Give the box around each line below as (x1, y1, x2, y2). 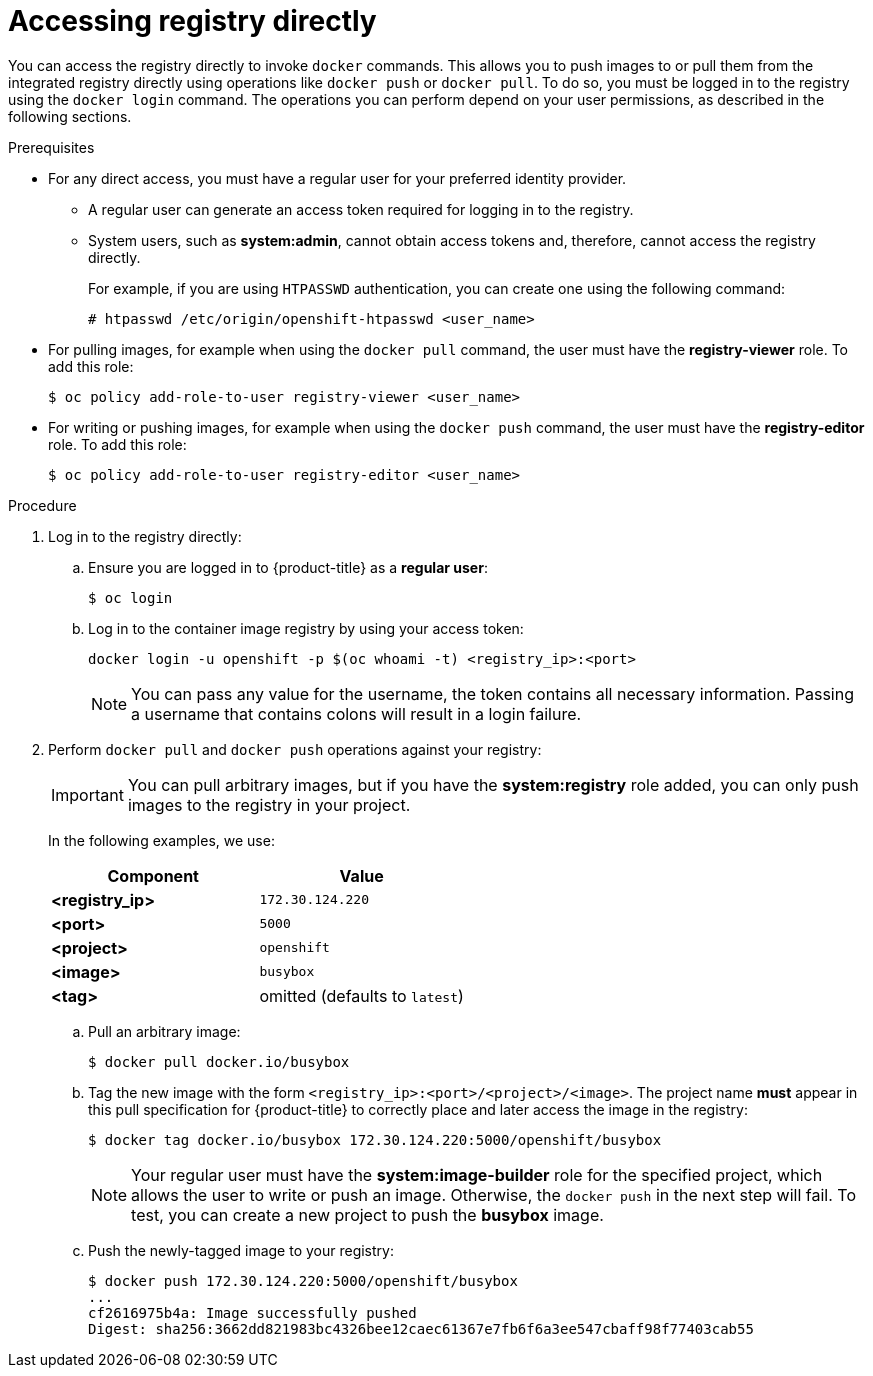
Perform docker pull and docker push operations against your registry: (48, 740, 542, 758)
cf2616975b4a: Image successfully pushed (88, 1304, 417, 1321)
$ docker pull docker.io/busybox (88, 1053, 350, 1070)
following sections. (8, 107, 132, 125)
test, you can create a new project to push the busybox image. (131, 1204, 604, 1225)
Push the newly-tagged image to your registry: (88, 1241, 394, 1259)
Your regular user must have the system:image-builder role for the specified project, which (131, 1164, 823, 1185)
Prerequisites (8, 138, 95, 156)
